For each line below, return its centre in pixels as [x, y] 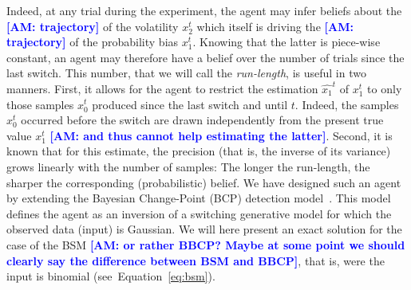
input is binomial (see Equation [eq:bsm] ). [111, 276]
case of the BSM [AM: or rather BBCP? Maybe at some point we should [206, 244]
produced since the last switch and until [190, 104]
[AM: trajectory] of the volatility [93, 26]
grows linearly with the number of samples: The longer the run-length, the [188, 166]
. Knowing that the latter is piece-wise [287, 42]
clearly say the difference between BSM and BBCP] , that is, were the [196, 260]
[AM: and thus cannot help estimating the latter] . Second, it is [221, 135]
